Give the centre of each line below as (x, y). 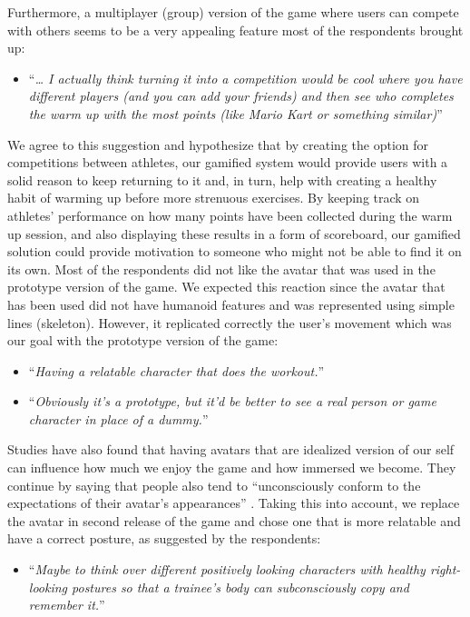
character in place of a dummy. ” (118, 418)
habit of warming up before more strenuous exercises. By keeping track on (214, 198)
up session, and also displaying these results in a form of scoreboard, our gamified (234, 233)
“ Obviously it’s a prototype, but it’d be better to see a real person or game (232, 401)
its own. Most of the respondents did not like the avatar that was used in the (221, 269)
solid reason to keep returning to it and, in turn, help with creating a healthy (222, 179)
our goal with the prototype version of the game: (143, 340)
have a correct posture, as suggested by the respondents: (164, 538)
